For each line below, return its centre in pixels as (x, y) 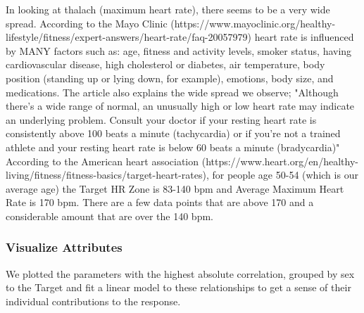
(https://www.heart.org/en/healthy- (280, 161)
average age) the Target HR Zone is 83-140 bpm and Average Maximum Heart (175, 188)
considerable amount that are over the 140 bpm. (109, 216)
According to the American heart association (102, 161)
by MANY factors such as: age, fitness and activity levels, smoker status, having (179, 50)
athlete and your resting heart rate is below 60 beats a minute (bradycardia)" (173, 147)
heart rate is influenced (304, 37)
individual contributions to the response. (93, 301)
